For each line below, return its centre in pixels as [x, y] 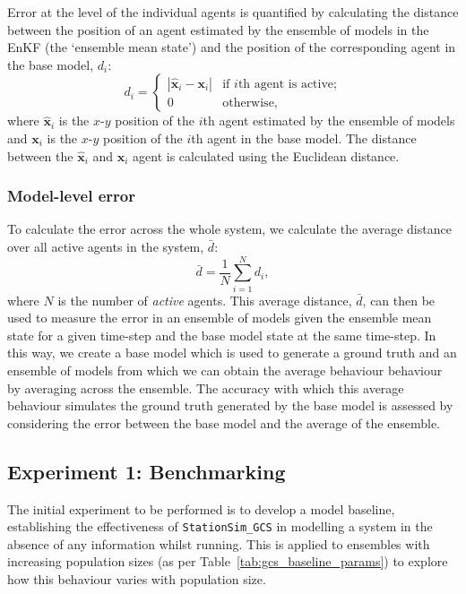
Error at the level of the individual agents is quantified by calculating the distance [233, 12]
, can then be [399, 300]
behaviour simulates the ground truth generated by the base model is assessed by [230, 405]
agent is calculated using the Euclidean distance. [266, 155]
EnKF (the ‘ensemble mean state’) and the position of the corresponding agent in [232, 47]
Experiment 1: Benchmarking [147, 471]
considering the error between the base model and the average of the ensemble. [224, 422]
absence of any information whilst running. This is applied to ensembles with [219, 543]
